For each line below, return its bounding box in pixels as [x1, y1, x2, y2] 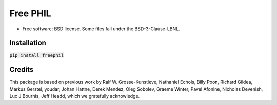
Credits [9, 65, 34, 74]
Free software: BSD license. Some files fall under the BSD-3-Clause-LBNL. [22, 25, 180, 32]
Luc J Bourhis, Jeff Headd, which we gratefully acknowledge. [9, 93, 140, 99]
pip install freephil [9, 52, 64, 58]
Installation [9, 39, 46, 47]
